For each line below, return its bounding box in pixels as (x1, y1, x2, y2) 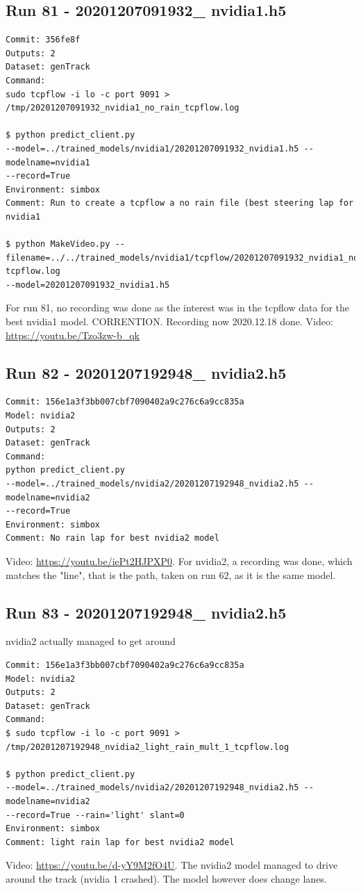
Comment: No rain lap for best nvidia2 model (6, 533, 219, 543)
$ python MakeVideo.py (6, 239, 110, 250)
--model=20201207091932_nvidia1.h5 (6, 279, 170, 290)
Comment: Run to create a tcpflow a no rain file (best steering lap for (6, 198, 354, 209)
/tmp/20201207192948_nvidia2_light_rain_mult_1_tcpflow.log (6, 742, 289, 752)
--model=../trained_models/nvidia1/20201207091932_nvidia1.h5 (6, 143, 299, 154)
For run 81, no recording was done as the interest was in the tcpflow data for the (6, 300, 349, 315)
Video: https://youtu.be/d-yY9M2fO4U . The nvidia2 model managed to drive (6, 858, 338, 872)
